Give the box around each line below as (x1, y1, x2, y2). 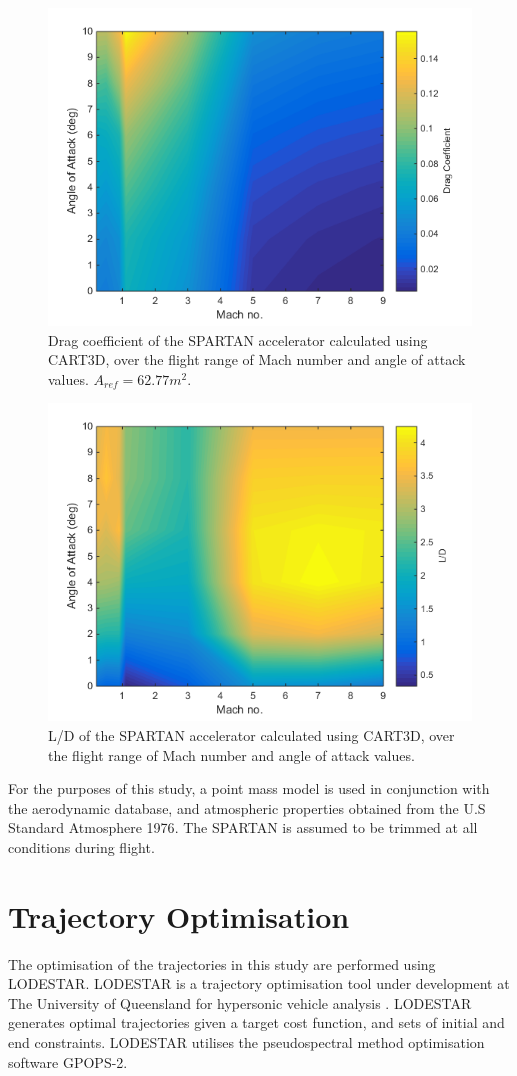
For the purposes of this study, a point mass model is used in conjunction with (8, 778, 490, 799)
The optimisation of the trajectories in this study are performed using (8, 953, 436, 974)
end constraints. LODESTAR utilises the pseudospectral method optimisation (8, 1032, 485, 1053)
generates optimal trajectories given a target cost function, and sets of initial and (8, 1012, 505, 1033)
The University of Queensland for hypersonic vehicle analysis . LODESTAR (8, 992, 472, 1013)
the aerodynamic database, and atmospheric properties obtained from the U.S (8, 797, 486, 818)
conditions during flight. (8, 836, 155, 857)
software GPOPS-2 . (8, 1051, 128, 1072)
